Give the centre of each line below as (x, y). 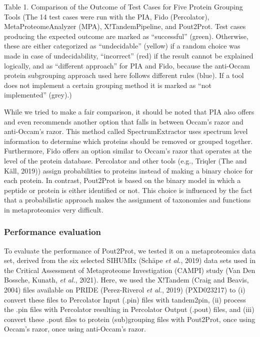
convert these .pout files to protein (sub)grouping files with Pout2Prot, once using (130, 319)
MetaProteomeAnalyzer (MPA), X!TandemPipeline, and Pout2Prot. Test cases (125, 26)
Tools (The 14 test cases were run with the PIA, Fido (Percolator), (107, 16)
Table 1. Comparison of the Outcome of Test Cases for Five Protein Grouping (123, 6)
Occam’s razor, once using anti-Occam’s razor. (75, 329)
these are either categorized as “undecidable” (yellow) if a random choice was (122, 46)
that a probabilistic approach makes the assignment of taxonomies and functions (127, 200)
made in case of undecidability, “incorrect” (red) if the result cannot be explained (129, 55)
